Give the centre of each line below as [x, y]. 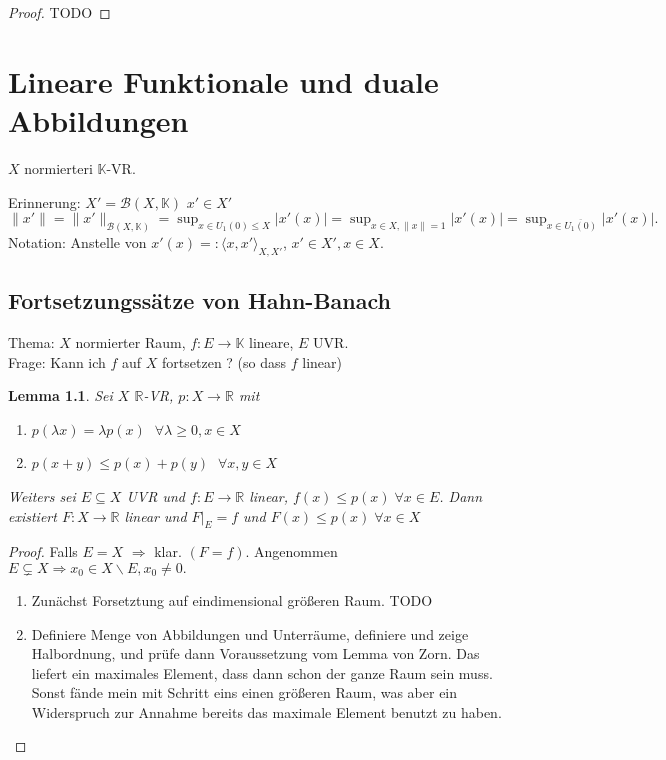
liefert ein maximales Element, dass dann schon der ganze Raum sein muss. [262, 672]
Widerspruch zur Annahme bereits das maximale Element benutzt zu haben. [266, 711]
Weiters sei [42, 495]
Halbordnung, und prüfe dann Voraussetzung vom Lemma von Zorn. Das [255, 653]
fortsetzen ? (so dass [224, 361]
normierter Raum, [130, 341]
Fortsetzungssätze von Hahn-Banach [199, 300]
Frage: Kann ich [57, 361]
